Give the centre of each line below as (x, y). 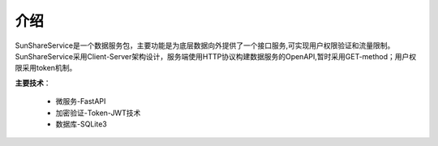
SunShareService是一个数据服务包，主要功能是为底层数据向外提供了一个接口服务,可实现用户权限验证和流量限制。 (205, 45)
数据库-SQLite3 (81, 124)
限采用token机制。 (46, 68)
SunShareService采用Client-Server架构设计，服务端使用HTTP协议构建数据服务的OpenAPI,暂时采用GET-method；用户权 (216, 56)
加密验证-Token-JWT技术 (98, 113)
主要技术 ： (33, 83)
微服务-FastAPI (81, 101)
